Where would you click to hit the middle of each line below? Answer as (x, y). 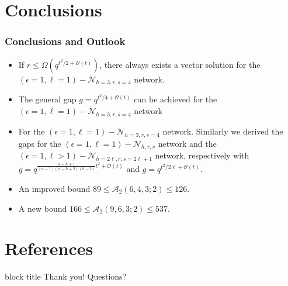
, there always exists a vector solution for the (180, 64)
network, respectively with (202, 155)
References (49, 248)
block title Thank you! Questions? (66, 276)
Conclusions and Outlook (65, 41)
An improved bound (54, 188)
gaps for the (40, 143)
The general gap (47, 99)
